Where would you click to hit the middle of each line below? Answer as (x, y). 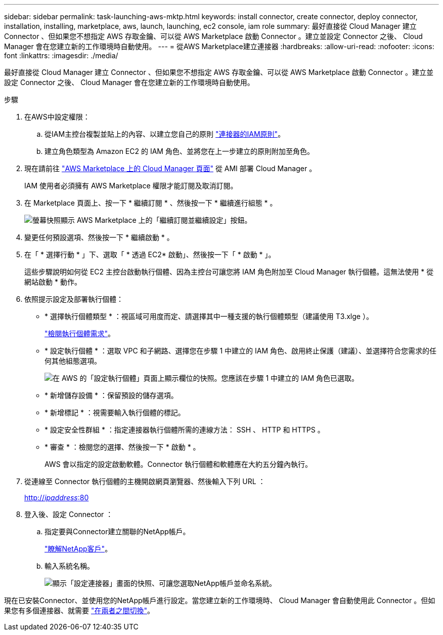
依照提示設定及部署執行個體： (74, 299)
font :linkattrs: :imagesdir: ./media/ (61, 55)
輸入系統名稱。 (69, 566)
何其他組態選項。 (73, 361)
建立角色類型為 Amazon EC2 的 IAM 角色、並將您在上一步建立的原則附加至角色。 (179, 151)
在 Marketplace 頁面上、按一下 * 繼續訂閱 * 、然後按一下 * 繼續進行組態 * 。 (151, 203)
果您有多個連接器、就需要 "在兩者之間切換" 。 (79, 610)
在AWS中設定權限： (57, 117)
